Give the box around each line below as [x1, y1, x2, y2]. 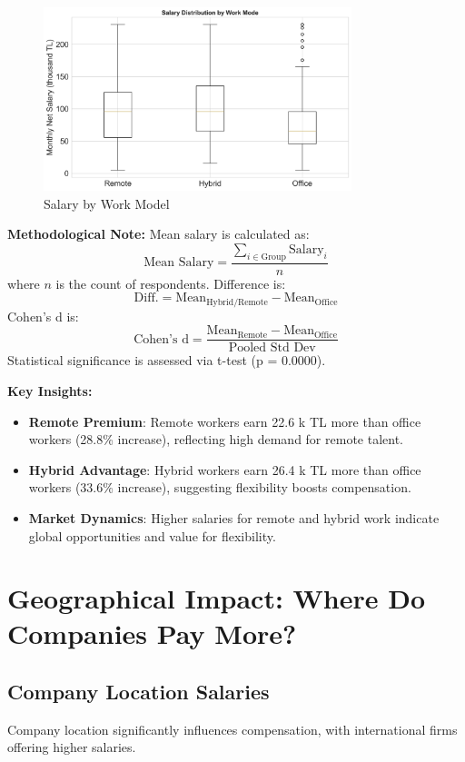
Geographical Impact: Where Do [7, 579, 426, 617]
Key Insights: [7, 381, 93, 400]
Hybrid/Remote [206, 297, 268, 307]
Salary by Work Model [44, 193, 170, 213]
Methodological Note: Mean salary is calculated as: [7, 224, 310, 243]
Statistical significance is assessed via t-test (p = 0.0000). [7, 351, 326, 370]
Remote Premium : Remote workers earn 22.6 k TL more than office [28, 411, 421, 430]
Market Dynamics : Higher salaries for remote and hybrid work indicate [28, 508, 440, 527]
